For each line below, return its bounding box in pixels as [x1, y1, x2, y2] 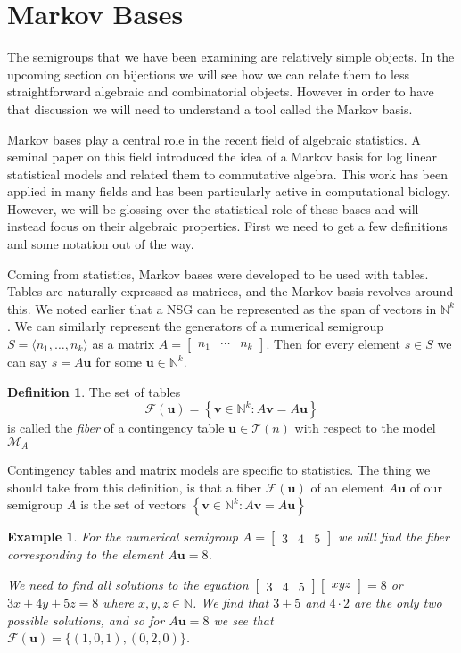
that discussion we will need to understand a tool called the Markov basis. [7, 99, 413, 118]
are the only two [354, 593, 442, 612]
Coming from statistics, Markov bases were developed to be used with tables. [7, 264, 429, 283]
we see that [213, 610, 274, 629]
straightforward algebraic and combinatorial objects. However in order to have [7, 82, 434, 101]
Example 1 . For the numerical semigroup [7, 527, 238, 546]
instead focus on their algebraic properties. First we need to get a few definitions [7, 217, 448, 236]
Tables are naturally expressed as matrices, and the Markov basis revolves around [7, 282, 454, 301]
